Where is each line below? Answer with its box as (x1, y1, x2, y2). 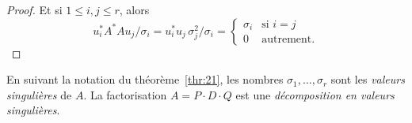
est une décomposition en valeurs (235, 86, 395, 102)
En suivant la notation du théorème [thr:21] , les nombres (6, 71, 284, 88)
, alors (119, 2, 150, 17)
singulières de (6, 86, 72, 102)
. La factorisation (83, 86, 167, 102)
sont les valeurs (330, 71, 405, 88)
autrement (261, 34, 312, 46)
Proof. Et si (6, 2, 63, 17)
